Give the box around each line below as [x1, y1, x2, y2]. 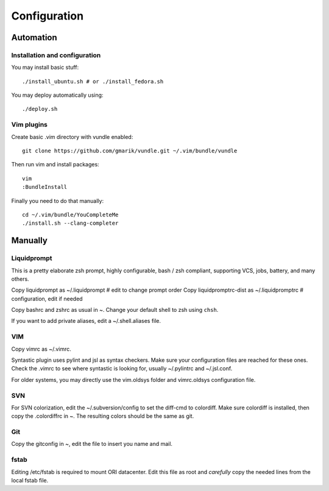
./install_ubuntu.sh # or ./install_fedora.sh [22, 78, 164, 85]
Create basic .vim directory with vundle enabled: [11, 133, 133, 140]
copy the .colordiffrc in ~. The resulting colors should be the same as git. [11, 412, 194, 420]
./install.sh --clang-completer [22, 220, 119, 227]
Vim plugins [11, 121, 48, 129]
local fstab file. [11, 476, 49, 484]
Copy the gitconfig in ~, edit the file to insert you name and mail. [11, 440, 173, 448]
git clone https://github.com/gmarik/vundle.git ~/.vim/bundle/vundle [22, 147, 238, 155]
